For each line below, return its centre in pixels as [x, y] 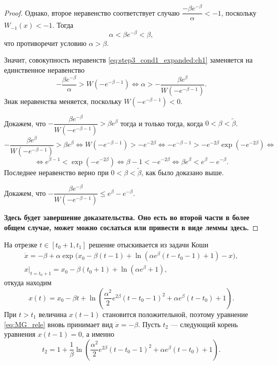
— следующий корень [204, 324]
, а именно [98, 334]
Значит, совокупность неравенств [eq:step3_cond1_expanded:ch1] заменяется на [128, 60]
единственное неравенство [44, 70]
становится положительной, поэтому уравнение [175, 314]
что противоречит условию [45, 43]
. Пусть [149, 324]
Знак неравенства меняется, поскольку [63, 101]
